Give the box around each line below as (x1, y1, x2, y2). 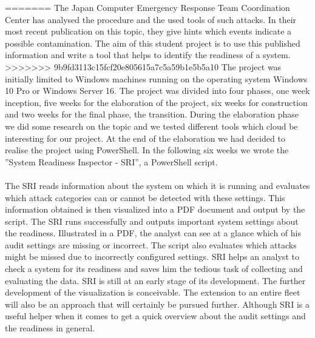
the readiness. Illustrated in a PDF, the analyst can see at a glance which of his (5, 227, 301, 239)
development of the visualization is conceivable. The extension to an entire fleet (5, 286, 300, 299)
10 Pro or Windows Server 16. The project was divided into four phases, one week (5, 84, 310, 97)
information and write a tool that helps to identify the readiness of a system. (5, 48, 291, 61)
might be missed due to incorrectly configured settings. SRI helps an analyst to (5, 250, 299, 263)
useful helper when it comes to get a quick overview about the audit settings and (5, 310, 306, 322)
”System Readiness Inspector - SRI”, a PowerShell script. (5, 155, 218, 168)
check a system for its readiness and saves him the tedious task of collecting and (5, 262, 303, 275)
